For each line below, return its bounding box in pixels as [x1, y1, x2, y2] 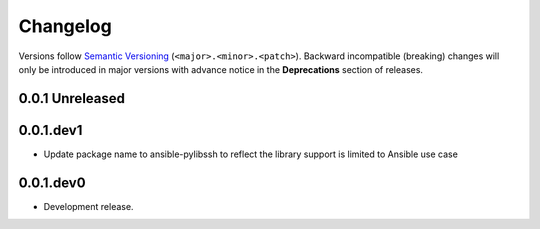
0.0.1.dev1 [18, 121, 83, 139]
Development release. [43, 200, 134, 212]
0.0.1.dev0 [18, 174, 86, 191]
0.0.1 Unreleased [18, 90, 125, 107]
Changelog [18, 15, 112, 37]
